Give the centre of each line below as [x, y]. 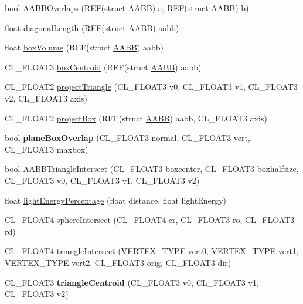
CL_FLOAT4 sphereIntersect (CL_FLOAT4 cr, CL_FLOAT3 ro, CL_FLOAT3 [150, 220]
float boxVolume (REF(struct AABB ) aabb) [84, 47]
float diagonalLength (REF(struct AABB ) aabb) [92, 27]
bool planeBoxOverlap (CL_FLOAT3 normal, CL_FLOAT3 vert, [127, 138]
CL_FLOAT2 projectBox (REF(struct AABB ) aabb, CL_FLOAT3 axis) [136, 118]
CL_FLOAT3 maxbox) [47, 149]
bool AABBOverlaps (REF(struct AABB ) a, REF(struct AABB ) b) [127, 8]
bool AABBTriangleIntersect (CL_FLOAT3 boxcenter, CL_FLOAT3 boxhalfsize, [152, 169]
